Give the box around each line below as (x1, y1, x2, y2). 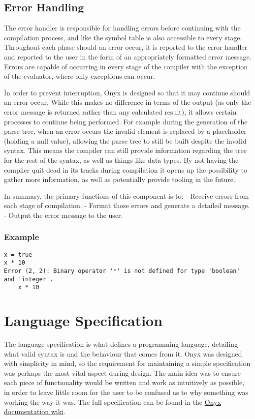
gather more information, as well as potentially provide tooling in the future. (4, 174, 235, 184)
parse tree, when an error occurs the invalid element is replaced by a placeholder (4, 126, 247, 136)
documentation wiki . (4, 406, 65, 417)
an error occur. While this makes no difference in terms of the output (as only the (4, 97, 251, 107)
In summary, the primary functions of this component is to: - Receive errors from (4, 190, 249, 201)
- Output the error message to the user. (4, 209, 123, 220)
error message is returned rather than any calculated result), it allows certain (4, 106, 237, 117)
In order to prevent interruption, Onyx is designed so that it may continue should (4, 87, 250, 97)
